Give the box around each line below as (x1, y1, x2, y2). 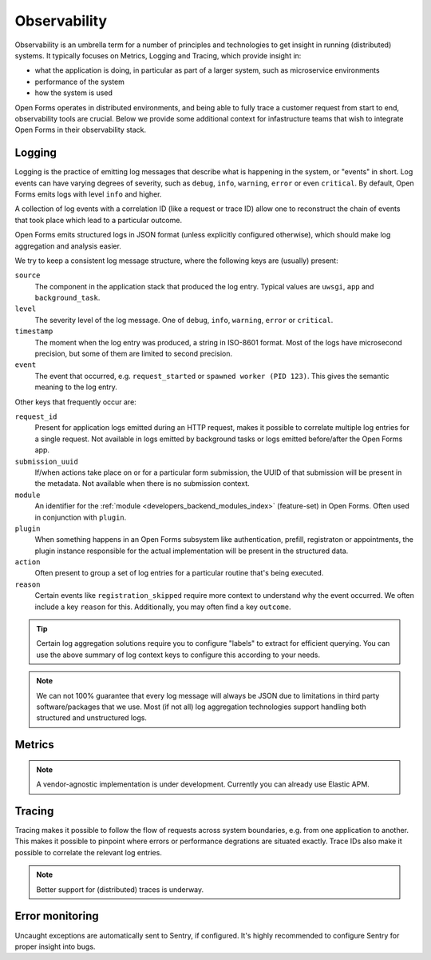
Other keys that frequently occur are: (14, 396, 137, 407)
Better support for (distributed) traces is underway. (36, 884, 204, 894)
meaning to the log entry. (34, 382, 117, 392)
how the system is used (34, 88, 113, 98)
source (14, 271, 41, 280)
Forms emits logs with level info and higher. (14, 189, 162, 199)
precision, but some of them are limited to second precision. (34, 349, 233, 359)
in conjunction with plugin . (34, 512, 127, 522)
